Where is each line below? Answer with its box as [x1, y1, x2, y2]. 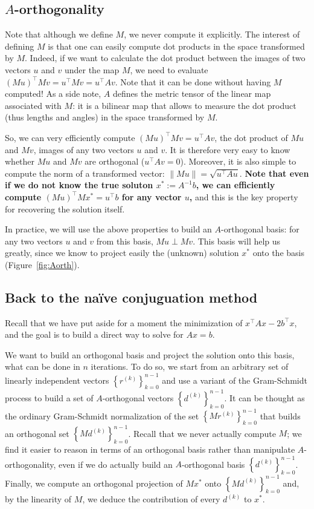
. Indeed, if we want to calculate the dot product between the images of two [25, 51, 306, 64]
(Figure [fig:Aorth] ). [5, 258, 80, 271]
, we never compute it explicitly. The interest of [124, 28, 300, 41]
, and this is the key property [189, 190, 298, 203]
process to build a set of [5, 391, 94, 404]
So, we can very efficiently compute [5, 131, 135, 143]
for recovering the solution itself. [5, 202, 125, 215]
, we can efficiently [196, 179, 275, 191]
